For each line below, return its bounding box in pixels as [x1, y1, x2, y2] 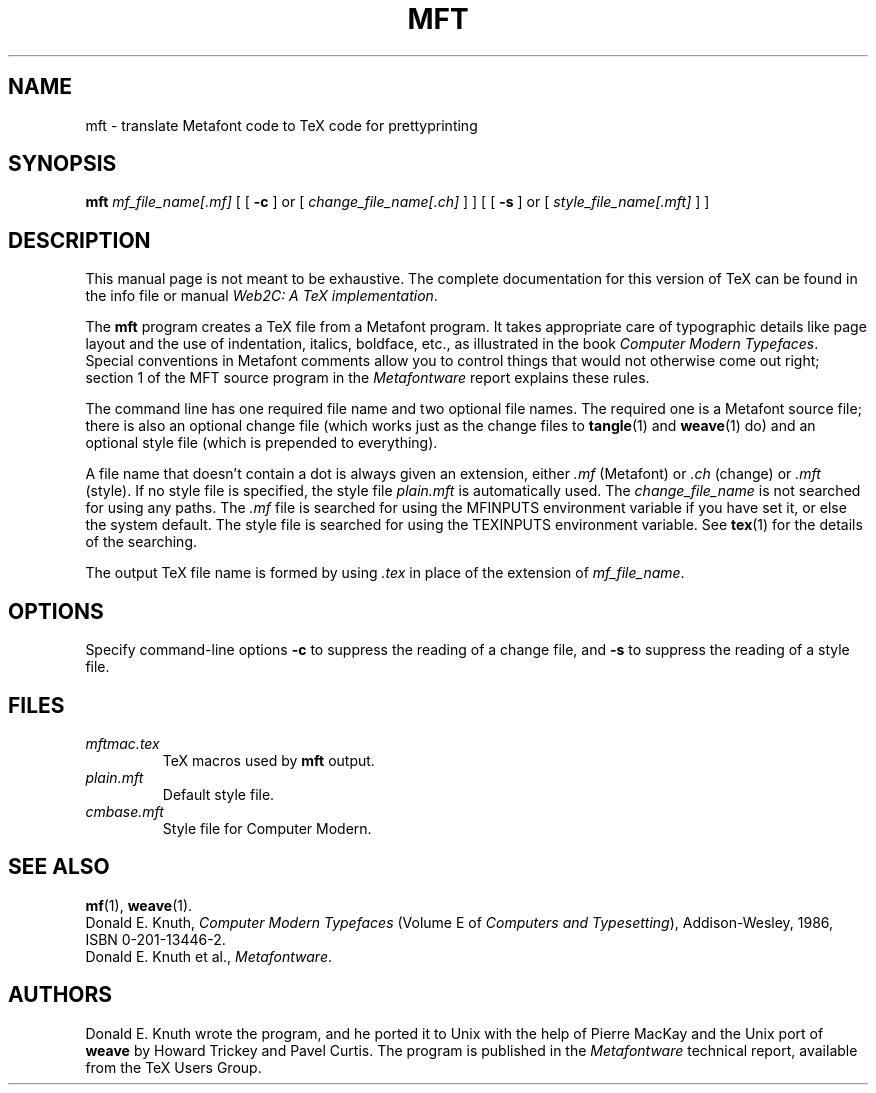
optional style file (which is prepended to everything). [85, 434, 438, 452]
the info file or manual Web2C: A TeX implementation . [85, 287, 438, 305]
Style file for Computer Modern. [162, 819, 372, 837]
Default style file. [162, 785, 275, 803]
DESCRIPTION [8, 227, 151, 253]
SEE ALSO [8, 854, 110, 880]
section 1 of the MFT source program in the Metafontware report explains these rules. [85, 369, 650, 387]
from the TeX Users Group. [85, 1058, 262, 1076]
